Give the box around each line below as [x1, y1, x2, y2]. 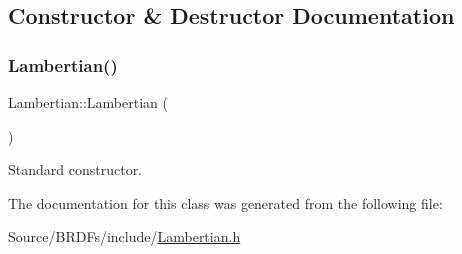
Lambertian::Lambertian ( [8, 92, 168, 112]
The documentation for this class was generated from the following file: [8, 192, 443, 213]
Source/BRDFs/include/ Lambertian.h [8, 226, 241, 247]
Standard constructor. [8, 159, 143, 180]
